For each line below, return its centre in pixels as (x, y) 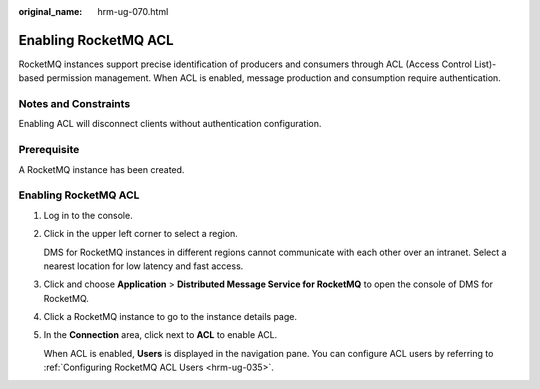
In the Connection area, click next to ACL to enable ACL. (160, 335)
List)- (485, 64)
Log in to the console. (88, 215)
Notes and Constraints (74, 104)
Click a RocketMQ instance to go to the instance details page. (170, 317)
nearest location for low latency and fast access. (143, 266)
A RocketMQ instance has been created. (101, 169)
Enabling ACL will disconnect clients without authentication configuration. (170, 124)
